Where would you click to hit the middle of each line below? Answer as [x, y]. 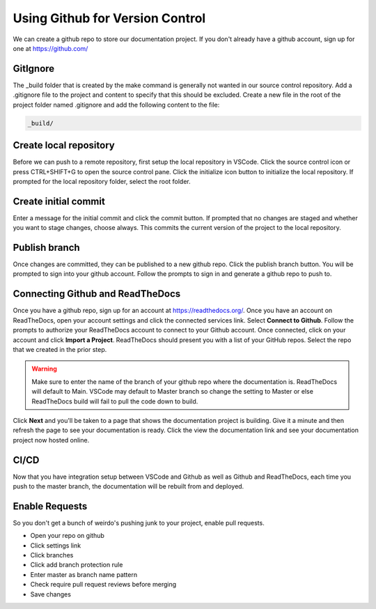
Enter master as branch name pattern [84, 574]
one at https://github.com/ [50, 48]
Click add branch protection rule [77, 565]
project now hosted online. [51, 440]
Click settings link [56, 545]
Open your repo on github [67, 536]
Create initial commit [59, 201]
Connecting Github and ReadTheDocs [97, 294]
